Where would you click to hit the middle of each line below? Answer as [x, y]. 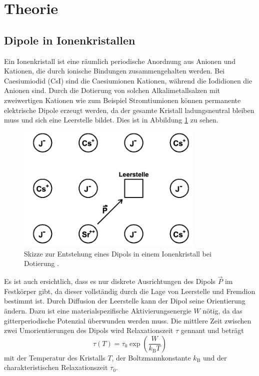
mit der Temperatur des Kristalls [55, 357]
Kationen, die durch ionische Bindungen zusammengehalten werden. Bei [114, 71]
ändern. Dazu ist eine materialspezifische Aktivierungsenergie [98, 311]
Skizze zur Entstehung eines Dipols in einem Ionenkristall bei [118, 253]
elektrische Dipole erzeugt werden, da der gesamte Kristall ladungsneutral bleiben [129, 110]
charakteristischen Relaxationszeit [56, 367]
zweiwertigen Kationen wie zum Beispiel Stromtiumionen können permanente [122, 100]
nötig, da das [222, 311]
